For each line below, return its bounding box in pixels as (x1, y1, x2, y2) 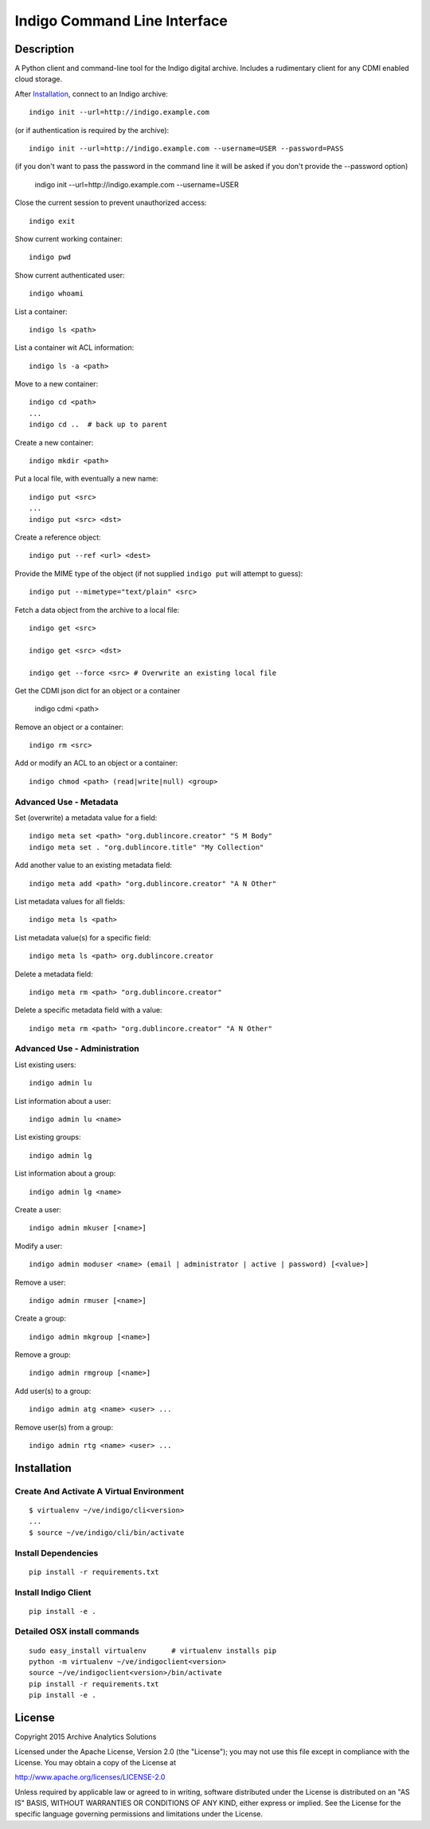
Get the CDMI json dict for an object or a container (14, 685, 181, 695)
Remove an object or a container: (14, 722, 123, 732)
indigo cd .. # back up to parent (29, 420, 168, 430)
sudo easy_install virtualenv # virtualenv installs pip (29, 1646, 277, 1655)
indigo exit (29, 216, 76, 226)
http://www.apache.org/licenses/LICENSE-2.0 (14, 1772, 166, 1782)
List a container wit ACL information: (14, 343, 135, 352)
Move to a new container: (14, 379, 99, 389)
